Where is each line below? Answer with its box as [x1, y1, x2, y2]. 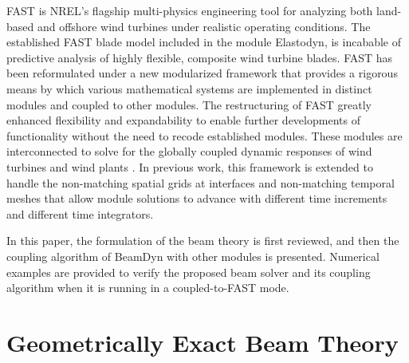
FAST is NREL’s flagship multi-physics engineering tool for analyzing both [6, 2, 373, 18]
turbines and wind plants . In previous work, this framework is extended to [6, 158, 373, 175]
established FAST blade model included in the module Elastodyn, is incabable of [6, 34, 402, 50]
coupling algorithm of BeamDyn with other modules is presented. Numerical [6, 247, 380, 264]
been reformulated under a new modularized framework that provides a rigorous [6, 65, 398, 81]
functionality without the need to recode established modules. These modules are [6, 127, 403, 144]
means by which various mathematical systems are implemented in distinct [6, 80, 372, 97]
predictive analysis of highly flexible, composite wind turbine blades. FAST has [6, 49, 393, 65]
